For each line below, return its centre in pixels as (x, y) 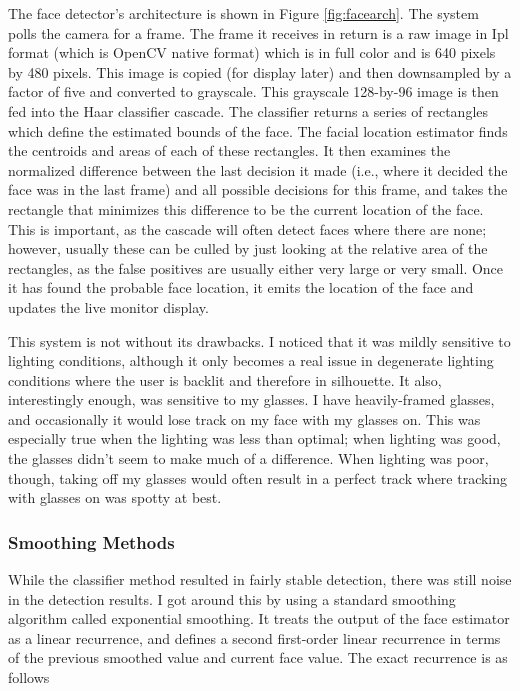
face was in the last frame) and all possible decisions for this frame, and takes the (258, 189)
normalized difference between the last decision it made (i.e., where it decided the (258, 169)
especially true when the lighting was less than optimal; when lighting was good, (254, 438)
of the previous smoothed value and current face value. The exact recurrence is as (258, 657)
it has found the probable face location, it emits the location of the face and (241, 287)
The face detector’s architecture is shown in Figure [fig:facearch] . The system (243, 13)
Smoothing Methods (91, 541)
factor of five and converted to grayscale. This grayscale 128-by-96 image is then (253, 91)
